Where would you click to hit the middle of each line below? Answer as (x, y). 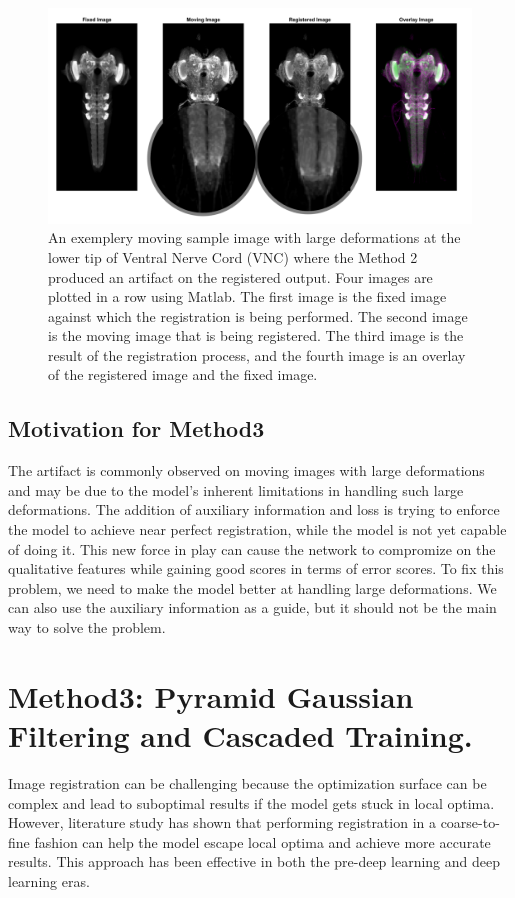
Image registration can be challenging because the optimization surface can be (247, 782)
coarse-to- (470, 822)
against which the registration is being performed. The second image (258, 315)
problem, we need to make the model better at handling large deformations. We (252, 587)
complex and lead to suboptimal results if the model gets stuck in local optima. (251, 802)
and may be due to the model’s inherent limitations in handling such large (236, 489)
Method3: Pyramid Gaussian (211, 695)
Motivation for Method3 (136, 428)
